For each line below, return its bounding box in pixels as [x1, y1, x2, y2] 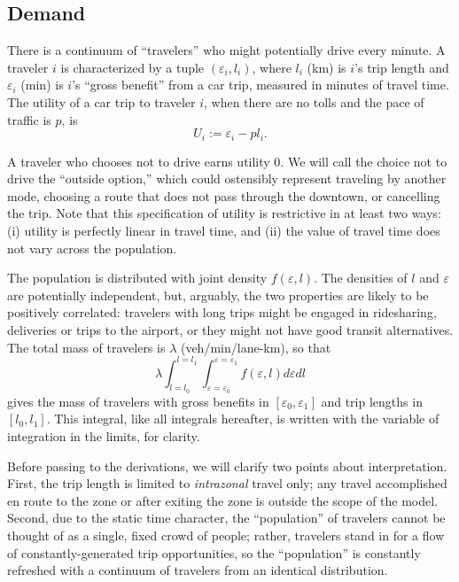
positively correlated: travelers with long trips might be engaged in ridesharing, [7, 303, 437, 322]
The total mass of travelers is [7, 338, 166, 356]
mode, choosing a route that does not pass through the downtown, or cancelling [7, 186, 440, 205]
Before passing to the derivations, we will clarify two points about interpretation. [7, 456, 447, 475]
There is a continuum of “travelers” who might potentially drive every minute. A [7, 41, 446, 59]
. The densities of [314, 268, 408, 287]
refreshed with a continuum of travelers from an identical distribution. [7, 561, 388, 579]
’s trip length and [354, 58, 449, 76]
